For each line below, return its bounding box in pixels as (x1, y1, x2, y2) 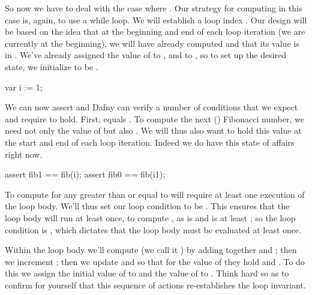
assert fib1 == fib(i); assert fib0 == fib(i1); (5, 168, 166, 180)
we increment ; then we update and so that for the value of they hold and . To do (5, 255, 305, 267)
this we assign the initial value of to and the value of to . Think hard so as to (5, 267, 289, 279)
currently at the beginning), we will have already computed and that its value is (5, 37, 299, 49)
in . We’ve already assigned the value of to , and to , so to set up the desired (5, 49, 287, 61)
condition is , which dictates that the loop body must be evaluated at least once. (5, 223, 302, 236)
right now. (5, 147, 43, 160)
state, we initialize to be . (5, 60, 98, 73)
